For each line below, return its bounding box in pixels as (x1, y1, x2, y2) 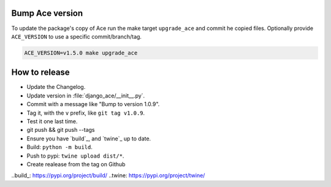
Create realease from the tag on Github (26, 160, 126, 168)
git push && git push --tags (26, 126, 95, 134)
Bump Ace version (11, 8, 83, 18)
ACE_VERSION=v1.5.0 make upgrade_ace (24, 49, 138, 56)
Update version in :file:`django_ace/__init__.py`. (26, 92, 145, 99)
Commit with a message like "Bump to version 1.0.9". (26, 101, 160, 108)
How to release (11, 67, 70, 78)
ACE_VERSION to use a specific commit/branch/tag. (11, 32, 142, 40)
